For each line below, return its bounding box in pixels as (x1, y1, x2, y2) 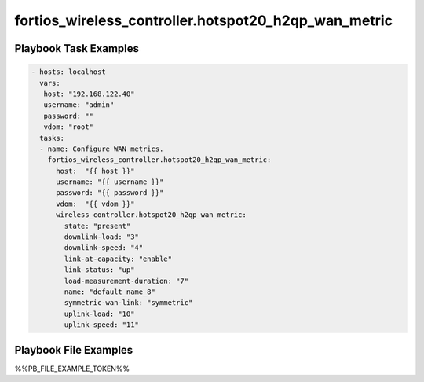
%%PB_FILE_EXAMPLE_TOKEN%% (14, 364, 130, 373)
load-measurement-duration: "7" (64, 276, 188, 285)
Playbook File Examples (14, 343, 133, 357)
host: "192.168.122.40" (43, 89, 135, 98)
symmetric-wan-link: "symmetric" (64, 299, 193, 307)
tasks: (39, 134, 65, 142)
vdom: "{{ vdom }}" (56, 199, 135, 208)
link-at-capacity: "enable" (64, 254, 173, 263)
